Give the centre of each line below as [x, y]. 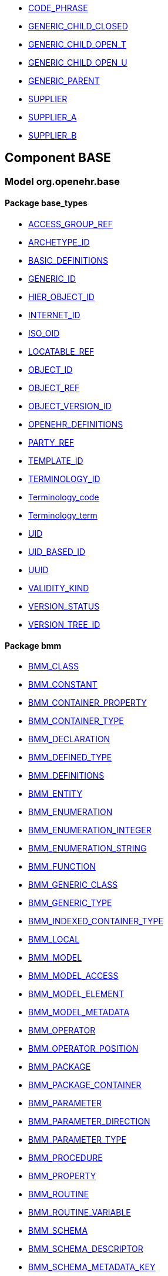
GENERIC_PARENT [64, 81]
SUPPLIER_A [53, 117]
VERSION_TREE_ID [64, 625]
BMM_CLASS [54, 666]
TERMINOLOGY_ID [64, 479]
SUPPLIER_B [53, 135]
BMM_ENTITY [55, 794]
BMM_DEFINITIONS [66, 776]
